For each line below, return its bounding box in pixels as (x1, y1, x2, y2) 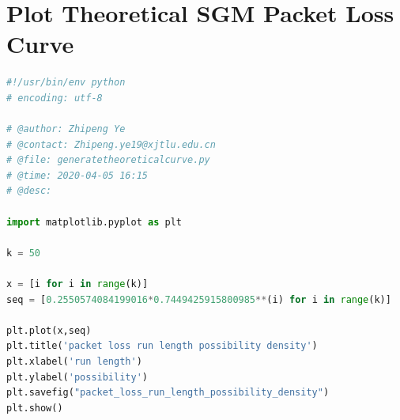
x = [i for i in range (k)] (6, 278, 149, 290)
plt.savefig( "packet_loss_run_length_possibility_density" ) (6, 387, 330, 399)
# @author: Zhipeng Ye (6, 123, 126, 135)
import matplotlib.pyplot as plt (6, 216, 182, 228)
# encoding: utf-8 (6, 92, 103, 104)
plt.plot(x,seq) (6, 324, 92, 336)
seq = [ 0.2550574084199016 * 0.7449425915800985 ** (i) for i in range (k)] (6, 293, 391, 305)
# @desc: (6, 185, 52, 197)
